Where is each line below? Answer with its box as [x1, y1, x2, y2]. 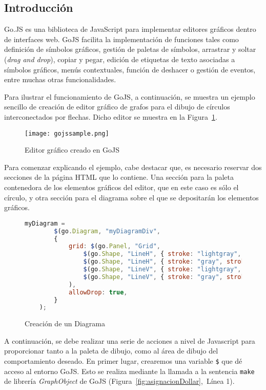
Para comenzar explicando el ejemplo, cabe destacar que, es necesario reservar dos [4, 161, 262, 172]
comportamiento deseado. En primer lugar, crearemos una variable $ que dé [4, 356, 242, 366]
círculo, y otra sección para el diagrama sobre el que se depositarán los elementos [4, 192, 259, 202]
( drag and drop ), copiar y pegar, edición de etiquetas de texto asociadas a [4, 53, 235, 64]
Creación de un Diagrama [25, 318, 105, 329]
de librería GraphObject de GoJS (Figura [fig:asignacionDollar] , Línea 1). [4, 376, 235, 386]
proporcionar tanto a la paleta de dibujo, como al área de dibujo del [4, 345, 218, 356]
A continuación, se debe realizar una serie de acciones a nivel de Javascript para [4, 335, 255, 346]
